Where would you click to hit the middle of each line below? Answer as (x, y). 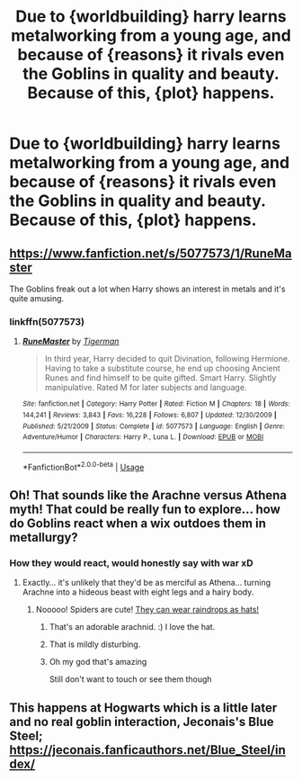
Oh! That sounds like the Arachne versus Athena (148, 495)
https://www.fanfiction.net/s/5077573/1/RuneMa (151, 253)
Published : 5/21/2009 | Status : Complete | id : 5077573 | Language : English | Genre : (154, 426)
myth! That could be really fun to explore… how (145, 509)
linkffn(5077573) (47, 321)
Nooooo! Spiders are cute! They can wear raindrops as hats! (147, 610)
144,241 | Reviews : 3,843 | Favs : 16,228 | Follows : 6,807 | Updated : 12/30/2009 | (149, 415)
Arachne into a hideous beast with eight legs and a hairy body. (138, 592)
